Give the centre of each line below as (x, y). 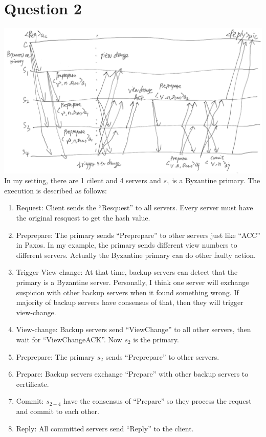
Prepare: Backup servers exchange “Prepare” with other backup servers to (132, 374)
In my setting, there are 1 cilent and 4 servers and (83, 180)
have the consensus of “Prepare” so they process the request (158, 401)
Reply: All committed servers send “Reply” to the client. (105, 428)
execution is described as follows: (56, 190)
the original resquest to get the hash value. (83, 217)
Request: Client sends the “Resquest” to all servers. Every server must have (135, 207)
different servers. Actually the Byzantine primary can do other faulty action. (136, 255)
